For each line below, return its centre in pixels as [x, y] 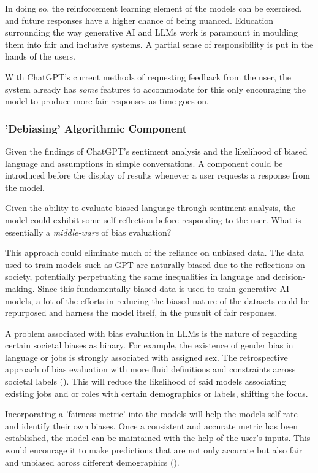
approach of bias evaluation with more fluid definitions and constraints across [150, 369]
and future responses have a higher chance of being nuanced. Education [139, 20]
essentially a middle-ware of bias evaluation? [88, 232]
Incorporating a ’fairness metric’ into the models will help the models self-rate [151, 414]
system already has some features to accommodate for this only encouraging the [155, 89]
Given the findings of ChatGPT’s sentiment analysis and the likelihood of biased [156, 151]
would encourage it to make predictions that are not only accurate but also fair [154, 450]
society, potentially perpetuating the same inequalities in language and [138, 276]
